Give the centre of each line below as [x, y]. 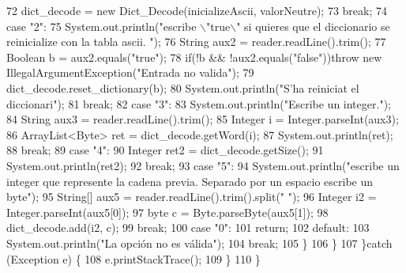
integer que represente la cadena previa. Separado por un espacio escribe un [190, 181]
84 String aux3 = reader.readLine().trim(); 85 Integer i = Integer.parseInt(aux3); [203, 119]
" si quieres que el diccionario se [313, 26]
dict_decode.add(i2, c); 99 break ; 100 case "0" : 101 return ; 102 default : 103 [188, 227]
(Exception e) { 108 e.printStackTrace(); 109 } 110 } [133, 258]
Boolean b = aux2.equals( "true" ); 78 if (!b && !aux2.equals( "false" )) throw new [194, 57]
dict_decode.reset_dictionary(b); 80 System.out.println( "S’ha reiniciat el [183, 87]
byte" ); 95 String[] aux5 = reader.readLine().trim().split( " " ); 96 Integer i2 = [192, 197]
